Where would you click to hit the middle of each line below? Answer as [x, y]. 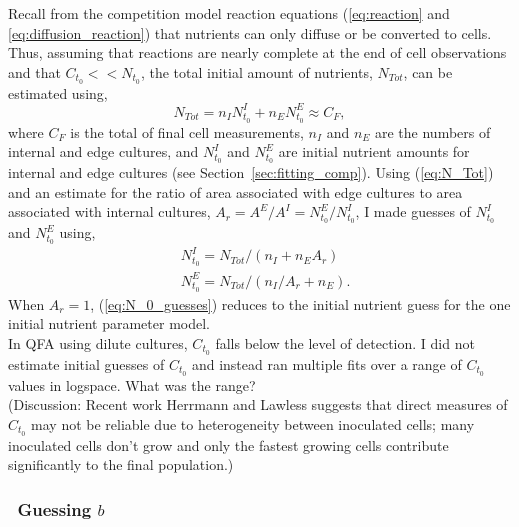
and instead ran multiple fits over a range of [326, 363]
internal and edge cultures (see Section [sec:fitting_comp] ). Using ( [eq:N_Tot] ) [251, 172]
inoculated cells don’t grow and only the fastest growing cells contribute [228, 444]
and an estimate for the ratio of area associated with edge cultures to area [235, 191]
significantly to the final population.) [121, 464]
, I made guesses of [413, 211]
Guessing [54, 508]
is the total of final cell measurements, [187, 131]
